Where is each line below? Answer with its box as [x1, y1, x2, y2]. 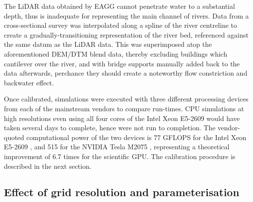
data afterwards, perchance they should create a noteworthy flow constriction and [4, 68, 248, 78]
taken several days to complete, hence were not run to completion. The [4, 122, 216, 133]
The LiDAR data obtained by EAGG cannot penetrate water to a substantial [4, 1, 235, 11]
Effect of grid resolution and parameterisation [4, 184, 239, 200]
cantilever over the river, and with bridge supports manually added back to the [4, 58, 240, 68]
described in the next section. [4, 161, 91, 171]
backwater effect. [4, 77, 54, 87]
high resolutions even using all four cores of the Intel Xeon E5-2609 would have [4, 113, 240, 123]
